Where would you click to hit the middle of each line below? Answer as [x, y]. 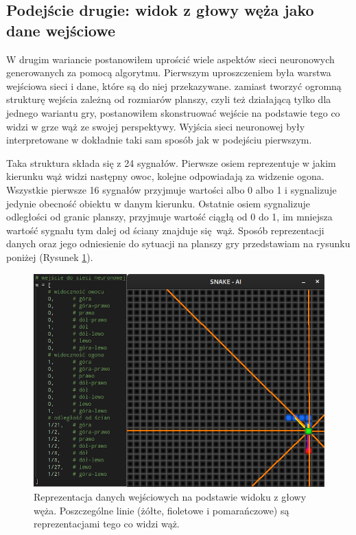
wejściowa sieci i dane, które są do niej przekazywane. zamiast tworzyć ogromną [174, 86]
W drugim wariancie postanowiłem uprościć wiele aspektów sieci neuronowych [170, 59]
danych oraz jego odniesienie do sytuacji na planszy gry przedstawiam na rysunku [178, 243]
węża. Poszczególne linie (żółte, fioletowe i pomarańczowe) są [162, 510]
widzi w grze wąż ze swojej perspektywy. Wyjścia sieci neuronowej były [156, 126]
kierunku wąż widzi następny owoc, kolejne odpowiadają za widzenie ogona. [165, 176]
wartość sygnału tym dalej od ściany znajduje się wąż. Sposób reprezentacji [165, 230]
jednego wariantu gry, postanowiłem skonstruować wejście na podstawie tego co [173, 112]
